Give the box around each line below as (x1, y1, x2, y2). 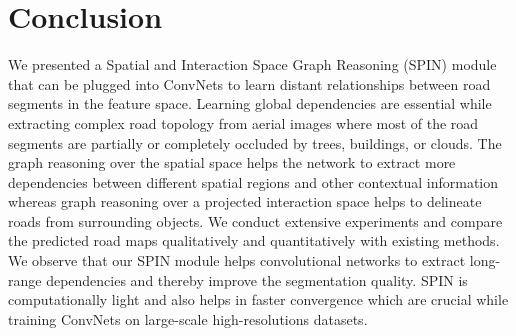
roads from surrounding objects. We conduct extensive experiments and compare (8, 210, 503, 231)
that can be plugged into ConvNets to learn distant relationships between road (8, 73, 491, 94)
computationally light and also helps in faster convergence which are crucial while (8, 289, 509, 310)
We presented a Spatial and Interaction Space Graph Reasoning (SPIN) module (8, 54, 497, 75)
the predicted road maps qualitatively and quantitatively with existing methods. (8, 230, 500, 251)
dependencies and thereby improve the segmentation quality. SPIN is (46, 269, 468, 290)
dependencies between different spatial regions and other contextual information (8, 171, 499, 192)
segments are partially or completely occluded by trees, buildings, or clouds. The (8, 132, 502, 153)
